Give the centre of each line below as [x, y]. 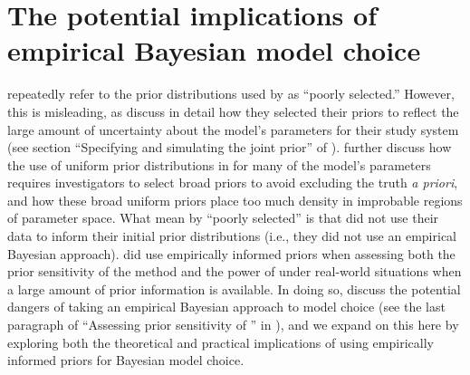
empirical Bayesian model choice [214, 50]
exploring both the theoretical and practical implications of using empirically [221, 342]
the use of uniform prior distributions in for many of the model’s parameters [219, 164]
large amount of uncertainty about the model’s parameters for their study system [233, 129]
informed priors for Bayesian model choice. [126, 360]
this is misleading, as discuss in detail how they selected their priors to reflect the [233, 111]
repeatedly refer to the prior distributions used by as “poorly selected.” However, [231, 94]
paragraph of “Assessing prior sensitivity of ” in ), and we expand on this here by [233, 325]
